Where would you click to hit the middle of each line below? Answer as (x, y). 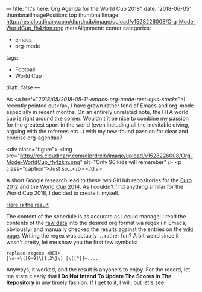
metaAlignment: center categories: (108, 28)
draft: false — (23, 87)
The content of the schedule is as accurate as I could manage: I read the (96, 216)
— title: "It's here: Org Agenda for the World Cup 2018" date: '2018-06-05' (99, 9)
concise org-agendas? (34, 138)
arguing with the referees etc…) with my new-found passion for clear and (97, 131)
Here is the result (28, 205)
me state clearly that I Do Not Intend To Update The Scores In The (89, 276)
